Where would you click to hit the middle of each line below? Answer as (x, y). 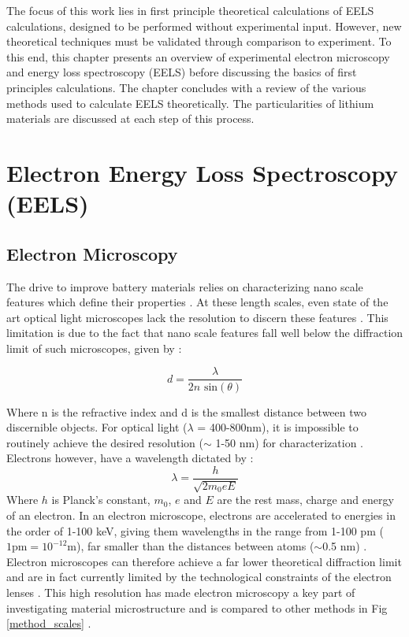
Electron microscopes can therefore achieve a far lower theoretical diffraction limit (204, 561)
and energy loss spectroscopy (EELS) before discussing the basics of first (182, 72)
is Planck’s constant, (101, 500)
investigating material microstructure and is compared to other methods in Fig (197, 607)
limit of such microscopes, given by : (94, 348)
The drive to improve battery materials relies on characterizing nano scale (185, 286)
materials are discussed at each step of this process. (130, 119)
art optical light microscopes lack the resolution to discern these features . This (197, 317)
